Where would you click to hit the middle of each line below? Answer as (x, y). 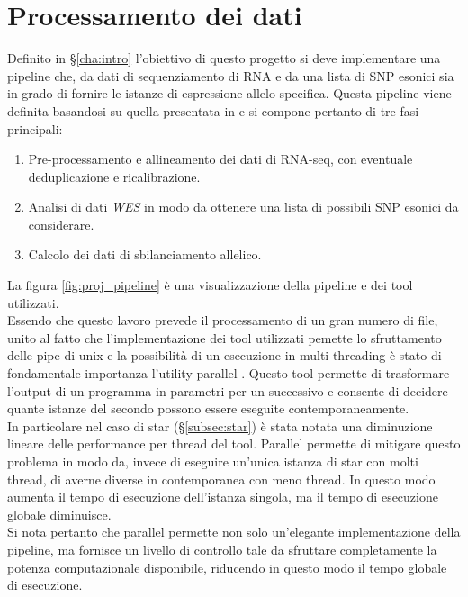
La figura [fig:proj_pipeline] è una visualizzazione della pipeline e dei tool (210, 285)
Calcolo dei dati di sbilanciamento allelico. (145, 254)
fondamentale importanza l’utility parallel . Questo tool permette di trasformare (229, 373)
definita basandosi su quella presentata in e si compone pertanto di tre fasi (213, 110)
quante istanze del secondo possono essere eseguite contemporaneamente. (208, 408)
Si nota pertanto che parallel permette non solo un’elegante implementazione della (234, 532)
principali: (35, 128)
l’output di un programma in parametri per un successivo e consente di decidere (228, 390)
